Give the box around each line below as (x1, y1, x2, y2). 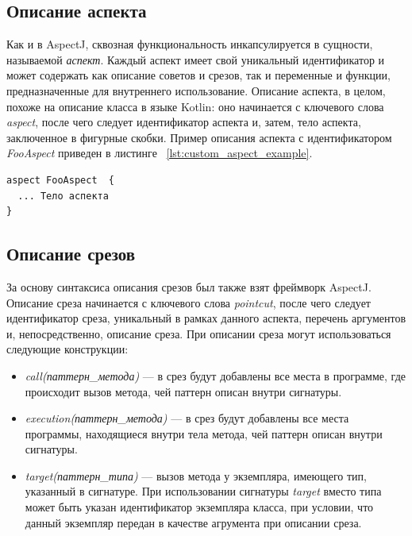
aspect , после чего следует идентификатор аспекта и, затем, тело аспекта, (6, 114, 361, 130)
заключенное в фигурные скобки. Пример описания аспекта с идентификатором (6, 129, 392, 145)
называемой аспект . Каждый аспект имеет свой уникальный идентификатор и (6, 51, 385, 67)
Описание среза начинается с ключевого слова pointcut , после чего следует (6, 294, 371, 310)
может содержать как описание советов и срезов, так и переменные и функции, (6, 67, 391, 83)
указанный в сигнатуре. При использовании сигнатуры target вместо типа (25, 483, 382, 499)
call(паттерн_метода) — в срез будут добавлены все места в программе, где (25, 367, 406, 384)
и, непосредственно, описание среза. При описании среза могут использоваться (6, 325, 391, 341)
